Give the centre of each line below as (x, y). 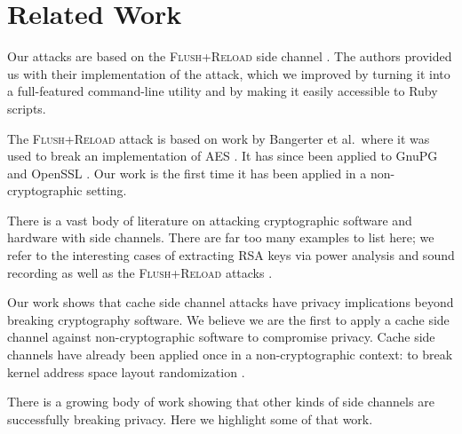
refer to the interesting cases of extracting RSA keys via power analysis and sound (231, 255)
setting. (107, 190)
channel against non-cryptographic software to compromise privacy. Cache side (221, 337)
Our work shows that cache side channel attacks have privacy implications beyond (231, 302)
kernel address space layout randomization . (126, 371)
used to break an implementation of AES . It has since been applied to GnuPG (223, 156)
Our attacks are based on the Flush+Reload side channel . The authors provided (230, 56)
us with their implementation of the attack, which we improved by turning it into (229, 73)
